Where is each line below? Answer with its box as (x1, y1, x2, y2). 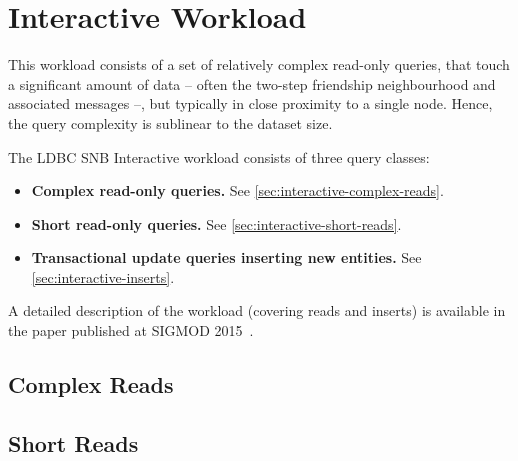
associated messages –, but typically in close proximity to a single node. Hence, (8, 93, 493, 114)
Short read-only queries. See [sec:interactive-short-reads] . (31, 213, 402, 234)
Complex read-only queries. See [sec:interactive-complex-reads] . (31, 180, 444, 201)
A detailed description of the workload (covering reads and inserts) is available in (8, 300, 506, 321)
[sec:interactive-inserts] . (31, 266, 175, 287)
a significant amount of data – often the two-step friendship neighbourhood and (8, 73, 496, 94)
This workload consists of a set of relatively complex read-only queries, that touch (8, 54, 510, 75)
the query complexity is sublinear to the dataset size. (8, 112, 333, 133)
